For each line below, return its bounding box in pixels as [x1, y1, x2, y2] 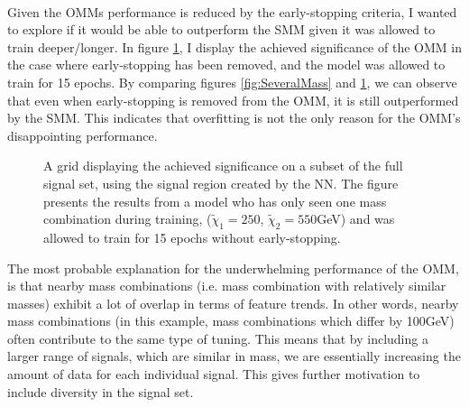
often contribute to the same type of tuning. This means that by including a [7, 328, 428, 347]
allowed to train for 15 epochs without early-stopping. [43, 227, 341, 246]
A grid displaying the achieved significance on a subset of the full [43, 156, 403, 175]
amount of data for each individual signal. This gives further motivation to [7, 365, 420, 384]
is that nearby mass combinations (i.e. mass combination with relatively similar [7, 276, 446, 295]
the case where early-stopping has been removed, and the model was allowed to [7, 55, 446, 74]
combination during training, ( [43, 209, 212, 228]
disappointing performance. [7, 125, 158, 144]
